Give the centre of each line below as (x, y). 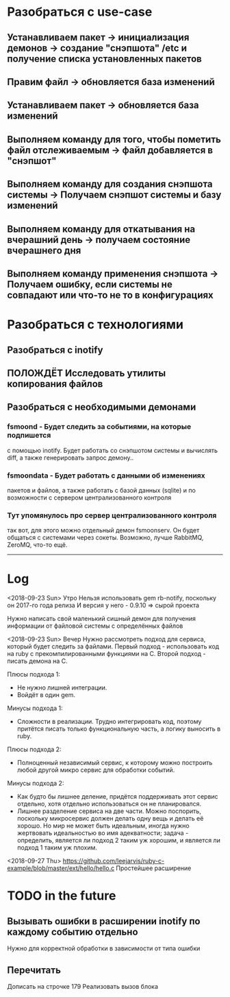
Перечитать (34, 970)
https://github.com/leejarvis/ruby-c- (114, 861)
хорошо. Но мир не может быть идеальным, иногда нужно (103, 826)
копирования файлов (55, 384)
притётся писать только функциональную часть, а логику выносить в (119, 729)
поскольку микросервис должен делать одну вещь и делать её (110, 819)
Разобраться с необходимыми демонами (102, 407)
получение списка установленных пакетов (104, 59)
